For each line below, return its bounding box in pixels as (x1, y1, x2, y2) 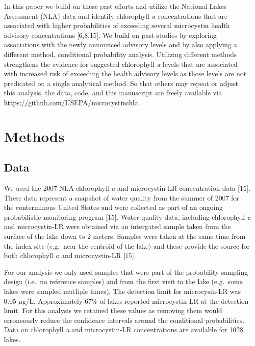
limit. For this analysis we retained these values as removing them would (4, 305, 222, 316)
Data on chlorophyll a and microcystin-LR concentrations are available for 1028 (4, 324, 243, 335)
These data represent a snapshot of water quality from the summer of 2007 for (4, 192, 240, 202)
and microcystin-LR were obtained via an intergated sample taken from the (4, 221, 231, 231)
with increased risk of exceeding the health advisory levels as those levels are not (4, 68, 247, 79)
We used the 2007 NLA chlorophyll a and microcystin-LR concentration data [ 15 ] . (4, 183, 251, 193)
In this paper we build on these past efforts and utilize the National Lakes (4, 1, 227, 11)
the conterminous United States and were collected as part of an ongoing (4, 202, 223, 212)
